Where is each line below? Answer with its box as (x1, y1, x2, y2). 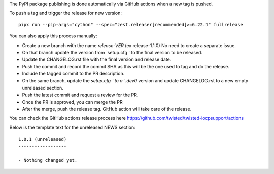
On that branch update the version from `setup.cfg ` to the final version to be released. (22, 49, 203, 55)
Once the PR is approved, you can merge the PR (22, 99, 123, 105)
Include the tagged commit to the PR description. (22, 71, 125, 77)
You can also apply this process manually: (9, 33, 97, 39)
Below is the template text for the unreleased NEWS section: (9, 124, 135, 130)
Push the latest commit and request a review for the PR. (22, 92, 139, 98)
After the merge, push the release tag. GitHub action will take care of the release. (22, 106, 192, 112)
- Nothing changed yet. (18, 157, 78, 163)
